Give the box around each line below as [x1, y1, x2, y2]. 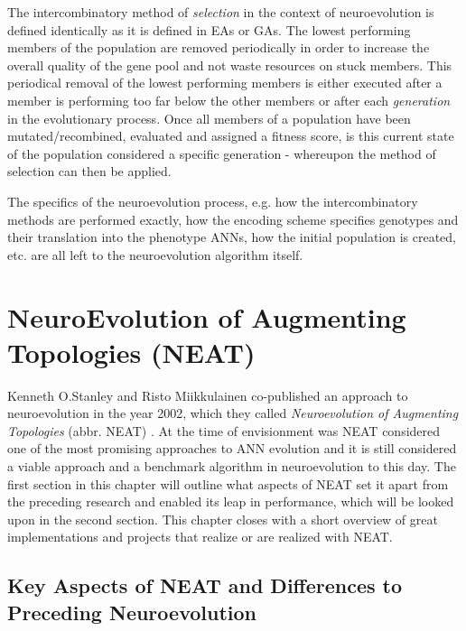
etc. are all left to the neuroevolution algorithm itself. [7, 245, 303, 264]
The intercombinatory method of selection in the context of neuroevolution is [7, 3, 434, 21]
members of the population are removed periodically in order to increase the [7, 38, 430, 57]
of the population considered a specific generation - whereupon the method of [7, 144, 436, 162]
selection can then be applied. [7, 162, 172, 181]
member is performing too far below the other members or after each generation [7, 90, 451, 109]
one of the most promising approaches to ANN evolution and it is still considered [7, 439, 457, 458]
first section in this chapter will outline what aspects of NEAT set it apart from [7, 474, 449, 493]
